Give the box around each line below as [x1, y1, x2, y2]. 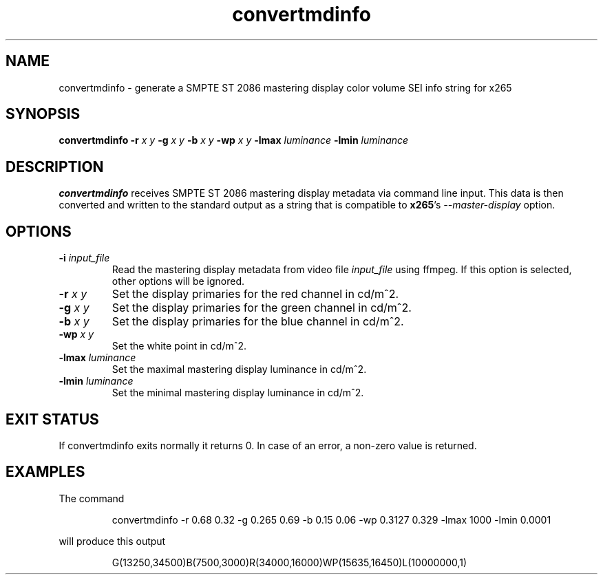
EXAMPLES [6, 463, 85, 481]
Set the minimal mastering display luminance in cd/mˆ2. [112, 387, 364, 399]
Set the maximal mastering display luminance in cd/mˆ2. [112, 363, 367, 376]
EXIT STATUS [6, 410, 99, 428]
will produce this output [59, 535, 166, 547]
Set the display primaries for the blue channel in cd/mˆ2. [112, 314, 404, 329]
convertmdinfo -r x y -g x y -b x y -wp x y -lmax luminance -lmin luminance [59, 134, 409, 147]
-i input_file [59, 252, 110, 264]
